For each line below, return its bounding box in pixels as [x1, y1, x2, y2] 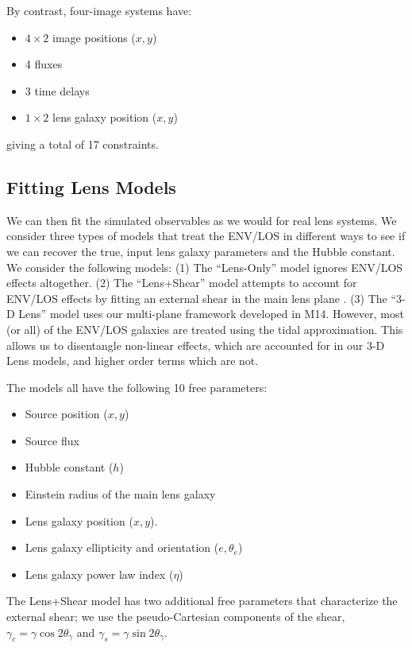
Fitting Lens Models [6, 174, 176, 199]
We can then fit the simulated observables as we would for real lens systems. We [6, 211, 397, 228]
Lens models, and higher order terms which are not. [6, 352, 259, 369]
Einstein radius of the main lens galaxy [25, 486, 216, 502]
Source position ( [25, 405, 108, 422]
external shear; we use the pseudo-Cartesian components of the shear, [6, 608, 345, 625]
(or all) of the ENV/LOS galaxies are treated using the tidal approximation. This [6, 320, 403, 337]
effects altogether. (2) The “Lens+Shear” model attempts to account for [6, 274, 357, 291]
